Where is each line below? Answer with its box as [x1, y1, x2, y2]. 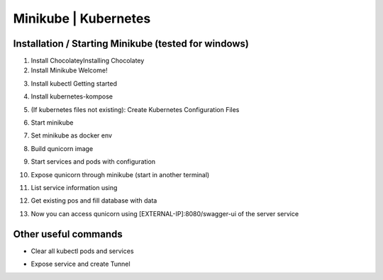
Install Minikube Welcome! [30, 66, 108, 74]
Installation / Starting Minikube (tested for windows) [13, 38, 250, 50]
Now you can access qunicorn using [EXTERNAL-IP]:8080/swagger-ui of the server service [30, 209, 299, 218]
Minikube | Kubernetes [13, 11, 151, 26]
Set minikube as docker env [30, 131, 113, 140]
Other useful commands [13, 228, 123, 240]
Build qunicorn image [30, 144, 94, 152]
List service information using [30, 183, 118, 191]
